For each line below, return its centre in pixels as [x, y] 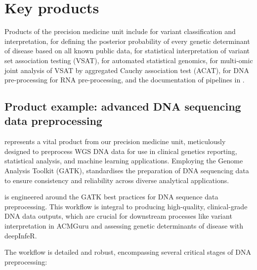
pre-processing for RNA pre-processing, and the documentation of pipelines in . [125, 80]
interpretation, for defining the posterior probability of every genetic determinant [127, 41]
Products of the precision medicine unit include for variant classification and [120, 31]
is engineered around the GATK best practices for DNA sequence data [111, 197]
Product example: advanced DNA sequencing [123, 106]
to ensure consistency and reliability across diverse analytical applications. [117, 180]
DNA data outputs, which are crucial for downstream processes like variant [118, 216]
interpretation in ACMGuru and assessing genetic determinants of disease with [124, 226]
